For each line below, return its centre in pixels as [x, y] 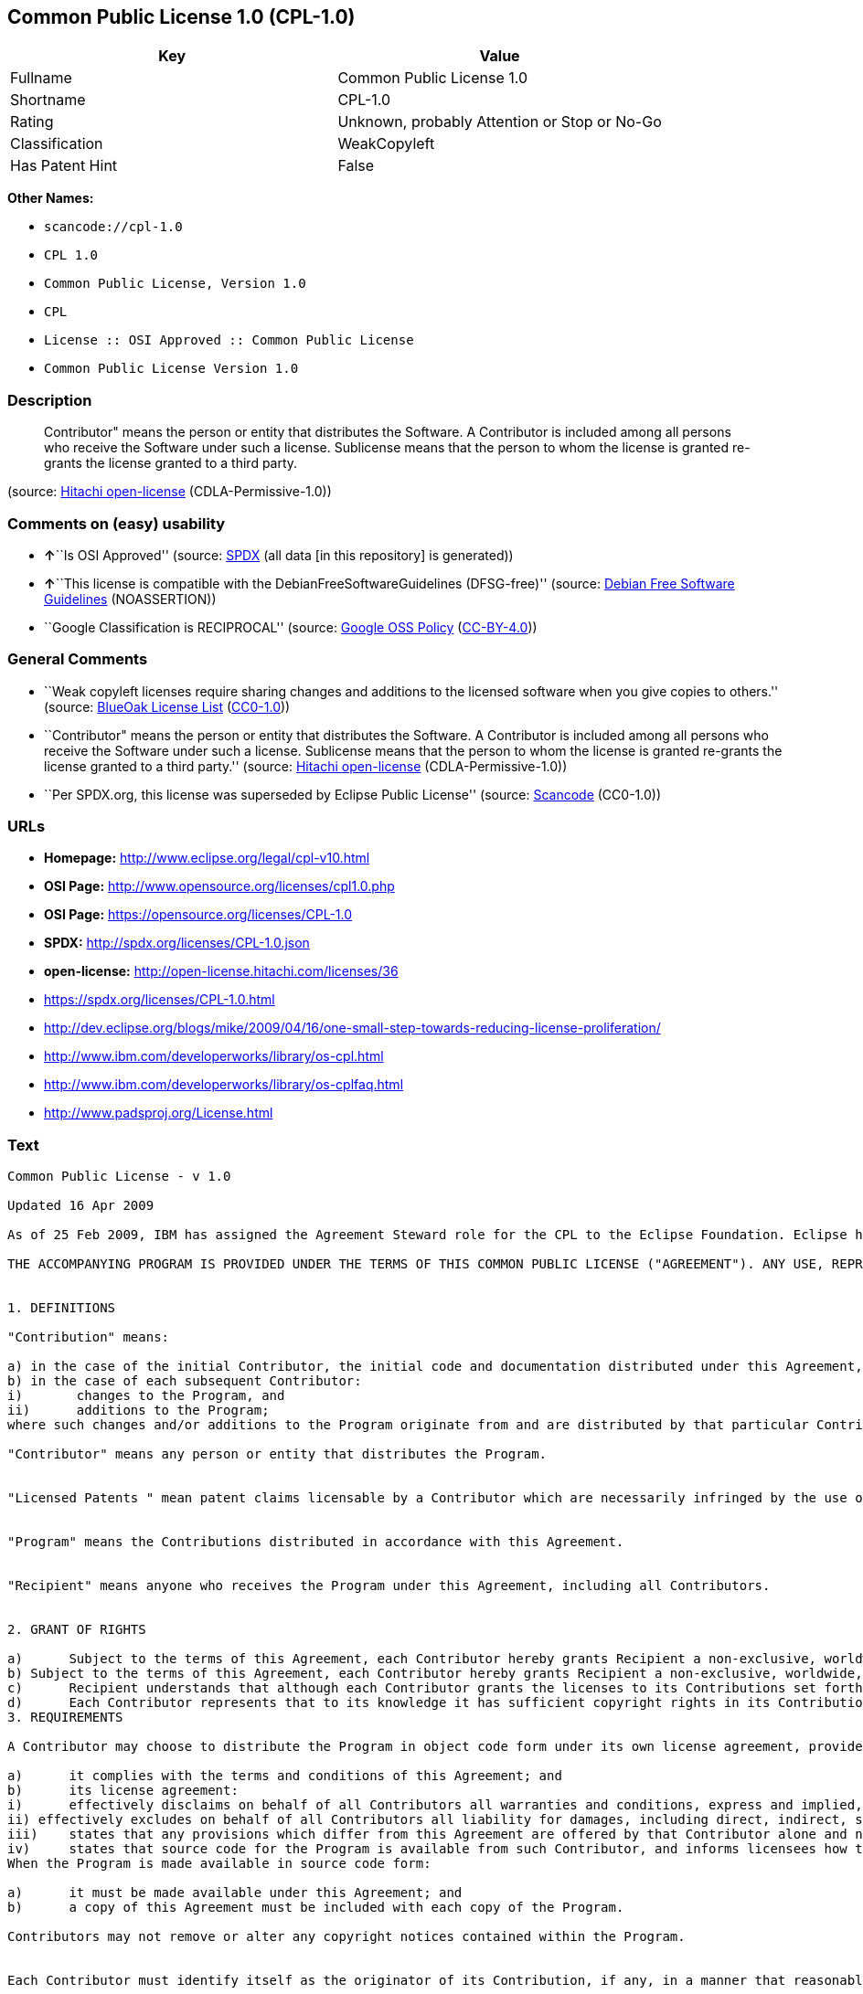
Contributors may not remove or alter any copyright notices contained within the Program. [346, 1937]
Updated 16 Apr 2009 [81, 1206]
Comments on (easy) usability [117, 523]
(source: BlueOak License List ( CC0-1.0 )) [167, 706]
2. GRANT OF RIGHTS [77, 1630]
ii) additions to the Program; [139, 1411]
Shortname [48, 100]
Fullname [41, 78]
